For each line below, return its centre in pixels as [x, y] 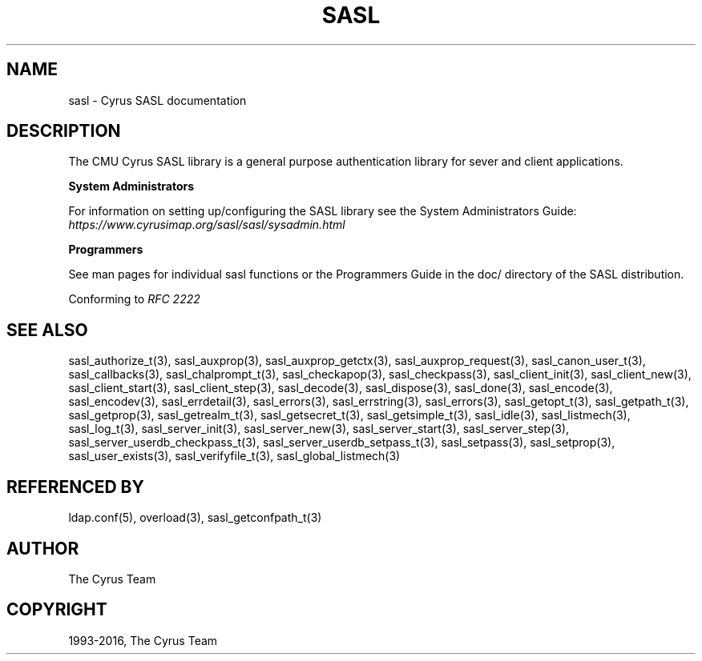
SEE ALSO [47, 330]
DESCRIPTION [64, 131]
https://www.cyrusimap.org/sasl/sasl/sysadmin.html [207, 225]
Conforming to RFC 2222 [134, 299]
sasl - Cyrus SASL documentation [157, 100]
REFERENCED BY [75, 487]
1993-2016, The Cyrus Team [143, 640]
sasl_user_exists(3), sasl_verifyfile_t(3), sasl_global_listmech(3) [234, 456]
